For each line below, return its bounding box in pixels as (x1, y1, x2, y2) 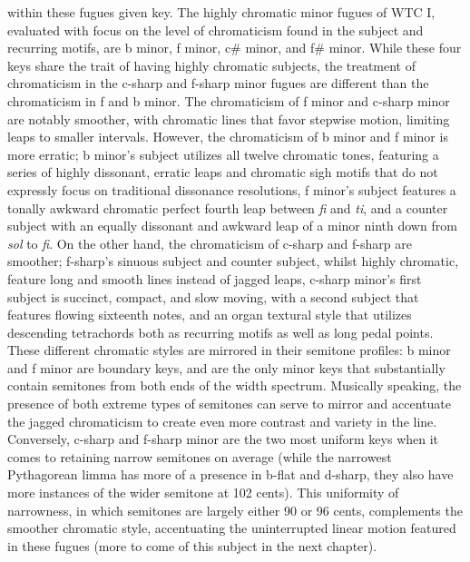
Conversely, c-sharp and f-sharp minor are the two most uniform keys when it (7, 429, 439, 449)
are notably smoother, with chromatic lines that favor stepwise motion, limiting (7, 109, 450, 128)
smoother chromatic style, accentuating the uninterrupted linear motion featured (7, 518, 456, 537)
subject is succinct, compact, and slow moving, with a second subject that (7, 287, 419, 306)
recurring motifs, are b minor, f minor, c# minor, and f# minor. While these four (7, 38, 462, 57)
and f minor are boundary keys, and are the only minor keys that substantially (7, 358, 446, 377)
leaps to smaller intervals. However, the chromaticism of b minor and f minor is (7, 127, 448, 146)
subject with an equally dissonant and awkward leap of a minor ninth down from (7, 216, 457, 235)
